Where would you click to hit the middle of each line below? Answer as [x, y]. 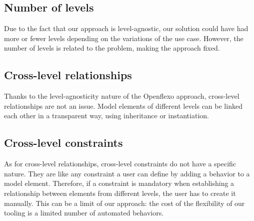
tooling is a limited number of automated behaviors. [84, 213]
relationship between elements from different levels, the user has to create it [120, 193]
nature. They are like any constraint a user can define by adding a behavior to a [127, 173]
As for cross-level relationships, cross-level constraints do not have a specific [120, 164]
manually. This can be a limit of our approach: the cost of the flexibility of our [124, 203]
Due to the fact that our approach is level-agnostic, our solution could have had [126, 28]
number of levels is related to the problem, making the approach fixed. [112, 48]
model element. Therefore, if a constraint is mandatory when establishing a [119, 183]
